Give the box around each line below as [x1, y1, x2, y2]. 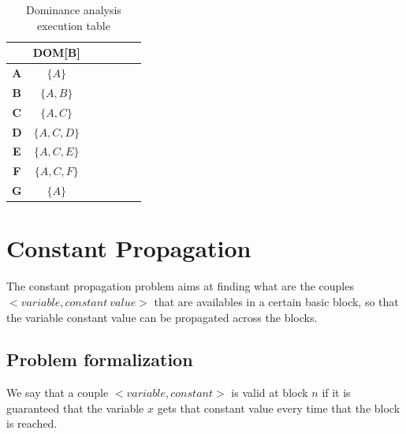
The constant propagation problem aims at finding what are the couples [6, 278, 354, 294]
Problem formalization [6, 347, 193, 372]
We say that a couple [6, 384, 109, 401]
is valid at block [231, 384, 308, 401]
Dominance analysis [25, 2, 121, 17]
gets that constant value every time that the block [157, 399, 400, 416]
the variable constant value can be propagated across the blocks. [6, 309, 318, 325]
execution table [36, 17, 110, 33]
